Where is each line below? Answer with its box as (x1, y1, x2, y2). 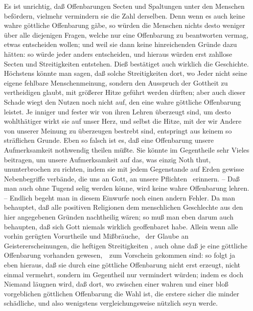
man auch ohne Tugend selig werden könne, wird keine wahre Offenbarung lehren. (4, 183, 250, 193)
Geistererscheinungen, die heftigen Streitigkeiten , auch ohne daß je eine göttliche (4, 240, 248, 250)
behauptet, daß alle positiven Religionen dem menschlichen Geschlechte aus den (4, 202, 243, 212)
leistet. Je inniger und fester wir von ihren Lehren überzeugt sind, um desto (4, 106, 231, 116)
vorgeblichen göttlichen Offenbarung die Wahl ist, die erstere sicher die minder (4, 288, 239, 298)
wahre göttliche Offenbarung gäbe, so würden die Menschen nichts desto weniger (4, 20, 245, 30)
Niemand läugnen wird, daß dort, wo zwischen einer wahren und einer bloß (4, 279, 229, 289)
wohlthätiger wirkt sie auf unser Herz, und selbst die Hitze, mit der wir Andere (4, 116, 242, 126)
